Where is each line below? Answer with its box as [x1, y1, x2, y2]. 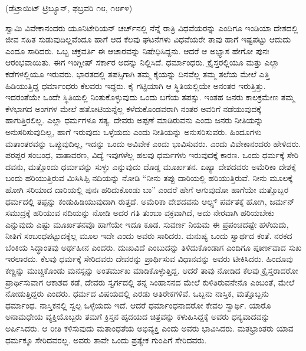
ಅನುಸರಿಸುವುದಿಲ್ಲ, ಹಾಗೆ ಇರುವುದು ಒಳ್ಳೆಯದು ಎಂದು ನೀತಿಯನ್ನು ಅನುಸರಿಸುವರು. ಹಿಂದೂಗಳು [5, 125, 262, 137]
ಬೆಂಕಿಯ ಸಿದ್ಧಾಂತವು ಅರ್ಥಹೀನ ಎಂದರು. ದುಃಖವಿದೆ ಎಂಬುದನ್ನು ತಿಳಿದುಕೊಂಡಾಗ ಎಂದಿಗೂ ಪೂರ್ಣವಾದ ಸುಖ [5, 241, 302, 253]
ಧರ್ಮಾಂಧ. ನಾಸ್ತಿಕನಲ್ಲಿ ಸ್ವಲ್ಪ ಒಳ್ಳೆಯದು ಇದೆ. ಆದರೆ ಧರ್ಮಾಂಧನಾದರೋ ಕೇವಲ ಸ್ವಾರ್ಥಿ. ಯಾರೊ [5, 298, 271, 311]
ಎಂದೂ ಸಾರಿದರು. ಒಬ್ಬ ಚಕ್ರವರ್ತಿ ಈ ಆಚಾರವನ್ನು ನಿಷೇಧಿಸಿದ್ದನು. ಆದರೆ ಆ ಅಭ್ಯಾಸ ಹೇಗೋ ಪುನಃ [5, 44, 269, 57]
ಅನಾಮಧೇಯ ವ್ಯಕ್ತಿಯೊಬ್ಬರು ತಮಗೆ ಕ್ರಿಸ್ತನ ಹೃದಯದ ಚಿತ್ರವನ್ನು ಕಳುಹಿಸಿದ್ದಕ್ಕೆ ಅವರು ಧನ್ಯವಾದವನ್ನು [5, 310, 270, 323]
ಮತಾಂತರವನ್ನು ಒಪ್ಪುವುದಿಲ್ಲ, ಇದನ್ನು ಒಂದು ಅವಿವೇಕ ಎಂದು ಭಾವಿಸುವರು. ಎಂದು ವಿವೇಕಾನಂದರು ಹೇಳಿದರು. [5, 137, 301, 149]
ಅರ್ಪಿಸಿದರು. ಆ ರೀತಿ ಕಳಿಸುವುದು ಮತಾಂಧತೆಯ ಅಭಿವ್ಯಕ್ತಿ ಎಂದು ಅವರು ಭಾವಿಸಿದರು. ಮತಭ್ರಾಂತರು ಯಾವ [5, 322, 294, 334]
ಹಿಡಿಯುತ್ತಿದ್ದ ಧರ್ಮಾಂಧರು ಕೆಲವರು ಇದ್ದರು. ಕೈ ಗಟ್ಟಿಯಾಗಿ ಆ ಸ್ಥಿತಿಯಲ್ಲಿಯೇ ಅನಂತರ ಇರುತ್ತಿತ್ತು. [5, 79, 266, 91]
